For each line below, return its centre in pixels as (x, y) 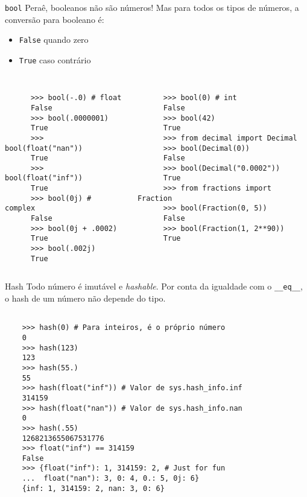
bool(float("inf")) (44, 178)
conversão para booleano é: (55, 19)
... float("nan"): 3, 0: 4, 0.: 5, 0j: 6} (111, 479)
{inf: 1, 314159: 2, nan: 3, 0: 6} (93, 488)
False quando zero (54, 40)
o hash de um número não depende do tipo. (85, 298)
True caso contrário (55, 59)
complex (20, 208)
